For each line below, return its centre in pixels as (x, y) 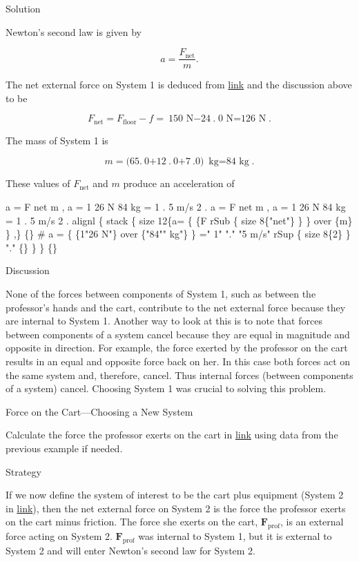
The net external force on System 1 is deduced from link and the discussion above (179, 85)
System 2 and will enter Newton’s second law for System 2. (131, 550)
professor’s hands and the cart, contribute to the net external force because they (176, 307)
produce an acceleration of (179, 183)
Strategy (23, 471)
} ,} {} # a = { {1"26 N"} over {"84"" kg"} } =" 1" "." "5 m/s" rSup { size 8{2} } (178, 234)
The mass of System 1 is (57, 140)
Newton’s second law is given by (74, 31)
